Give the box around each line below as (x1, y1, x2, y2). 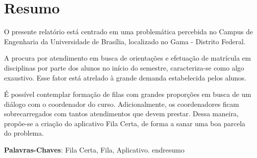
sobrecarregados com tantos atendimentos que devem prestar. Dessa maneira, (4, 108, 239, 119)
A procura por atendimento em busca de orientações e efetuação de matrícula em (4, 53, 251, 63)
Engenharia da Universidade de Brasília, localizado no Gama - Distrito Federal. (4, 36, 246, 46)
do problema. (4, 128, 44, 138)
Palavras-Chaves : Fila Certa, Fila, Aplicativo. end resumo (4, 145, 185, 155)
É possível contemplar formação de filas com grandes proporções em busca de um (4, 89, 252, 99)
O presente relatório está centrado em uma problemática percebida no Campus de (4, 26, 253, 37)
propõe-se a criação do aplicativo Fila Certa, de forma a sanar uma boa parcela (4, 118, 246, 128)
